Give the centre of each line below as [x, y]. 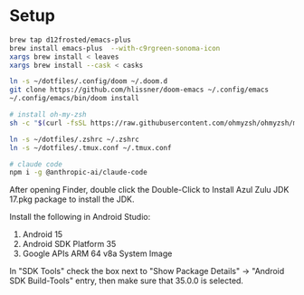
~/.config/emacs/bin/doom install [75, 99]
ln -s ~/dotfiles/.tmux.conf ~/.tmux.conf [90, 147]
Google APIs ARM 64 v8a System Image [97, 253]
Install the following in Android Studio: [80, 217]
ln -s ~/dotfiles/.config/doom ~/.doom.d [89, 81]
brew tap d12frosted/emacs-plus [70, 40]
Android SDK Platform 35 [69, 244]
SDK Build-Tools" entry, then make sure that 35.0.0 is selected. [127, 281]
